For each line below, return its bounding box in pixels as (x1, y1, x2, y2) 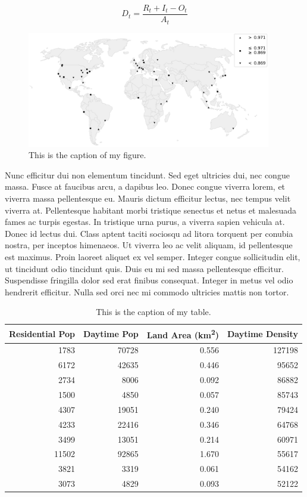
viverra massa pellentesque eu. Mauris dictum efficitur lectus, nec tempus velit (5, 192, 291, 205)
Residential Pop (9, 327, 76, 339)
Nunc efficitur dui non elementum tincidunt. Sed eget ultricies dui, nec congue (5, 168, 290, 181)
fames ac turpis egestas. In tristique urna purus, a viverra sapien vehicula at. (5, 215, 285, 228)
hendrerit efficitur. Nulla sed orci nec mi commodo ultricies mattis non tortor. (5, 285, 289, 298)
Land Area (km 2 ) (146, 326, 219, 341)
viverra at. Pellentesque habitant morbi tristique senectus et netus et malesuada (5, 203, 297, 216)
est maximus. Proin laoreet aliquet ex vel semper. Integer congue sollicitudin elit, (5, 251, 300, 263)
